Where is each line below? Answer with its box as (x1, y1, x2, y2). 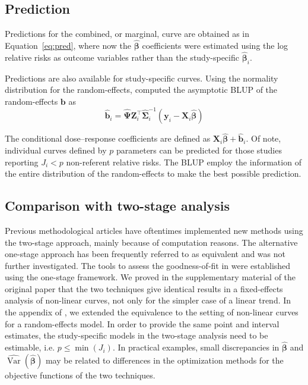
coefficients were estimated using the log (142, 39, 288, 52)
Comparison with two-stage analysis (5, 196, 230, 215)
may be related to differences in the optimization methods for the (45, 353, 284, 366)
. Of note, (246, 132, 281, 145)
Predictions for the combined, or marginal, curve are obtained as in (5, 27, 250, 40)
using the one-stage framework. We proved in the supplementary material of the (5, 271, 296, 283)
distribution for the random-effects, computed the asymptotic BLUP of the (5, 83, 278, 96)
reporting (5, 155, 39, 168)
